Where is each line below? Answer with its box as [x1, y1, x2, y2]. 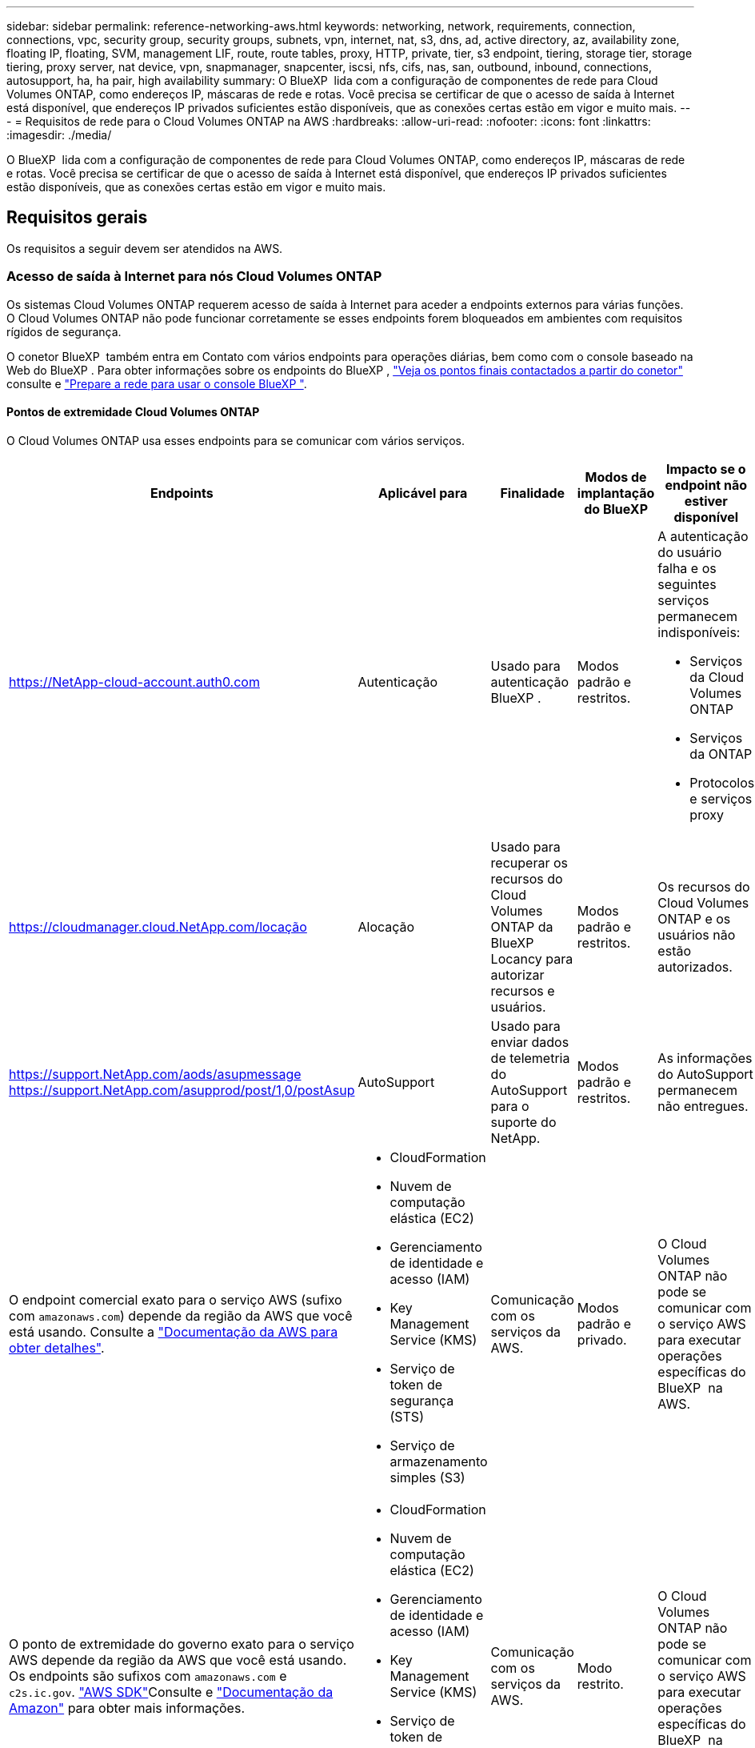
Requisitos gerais [6, 207, 148, 228]
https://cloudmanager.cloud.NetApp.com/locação [9, 918, 307, 935]
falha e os [657, 559, 717, 576]
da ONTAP [689, 745, 753, 762]
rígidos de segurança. [6, 324, 122, 339]
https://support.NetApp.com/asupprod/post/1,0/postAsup [9, 1081, 355, 1098]
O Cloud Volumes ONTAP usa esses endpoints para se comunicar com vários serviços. [6, 433, 465, 447]
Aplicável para [377, 484, 468, 501]
